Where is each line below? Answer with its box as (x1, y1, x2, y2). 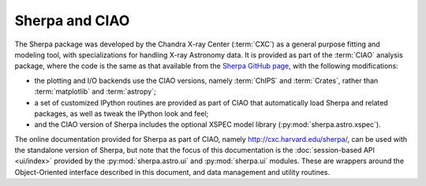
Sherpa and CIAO (14, 12, 130, 29)
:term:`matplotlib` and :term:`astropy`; (34, 87, 157, 96)
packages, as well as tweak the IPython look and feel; (34, 109, 209, 118)
